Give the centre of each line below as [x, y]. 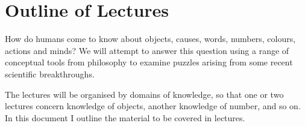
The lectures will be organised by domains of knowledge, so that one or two [144, 94]
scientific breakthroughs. [50, 73]
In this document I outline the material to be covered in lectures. [125, 117]
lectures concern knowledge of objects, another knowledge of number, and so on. [153, 106]
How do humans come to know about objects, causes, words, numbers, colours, [150, 39]
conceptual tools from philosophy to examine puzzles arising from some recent [149, 62]
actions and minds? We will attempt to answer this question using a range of [147, 50]
